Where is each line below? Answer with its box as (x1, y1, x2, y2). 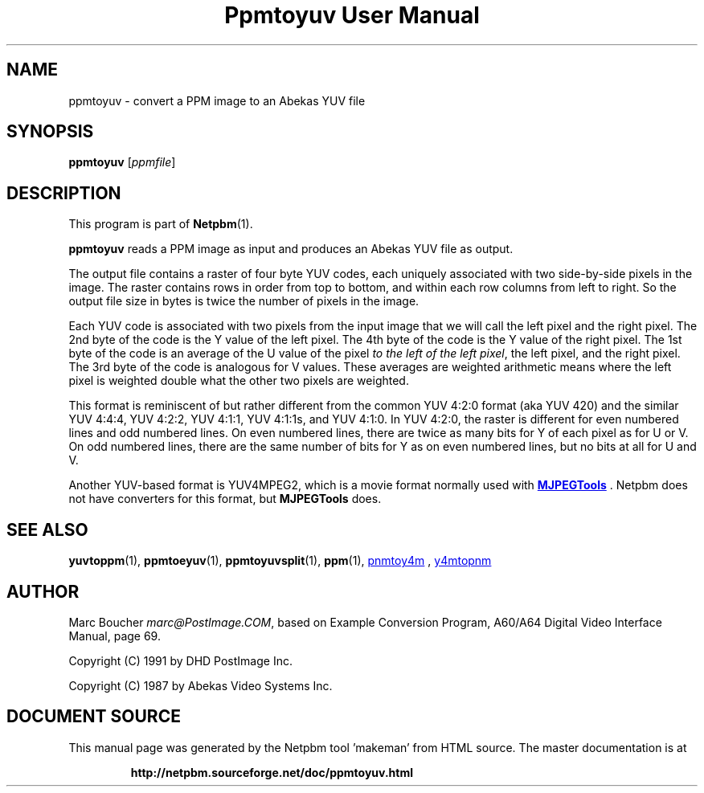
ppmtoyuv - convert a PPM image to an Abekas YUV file (68, 93, 366, 108)
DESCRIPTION (6, 182, 121, 203)
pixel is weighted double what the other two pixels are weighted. (68, 374, 409, 388)
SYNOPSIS (6, 121, 94, 142)
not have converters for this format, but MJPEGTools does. (68, 492, 382, 506)
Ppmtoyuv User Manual (224, 2, 480, 29)
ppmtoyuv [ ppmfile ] (68, 155, 176, 170)
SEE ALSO (6, 519, 88, 540)
